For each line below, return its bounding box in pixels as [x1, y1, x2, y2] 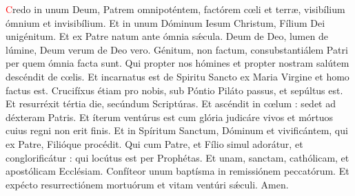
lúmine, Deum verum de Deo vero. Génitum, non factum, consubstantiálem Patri [6, 42, 348, 56]
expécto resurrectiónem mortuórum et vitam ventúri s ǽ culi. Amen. [6, 177, 289, 191]
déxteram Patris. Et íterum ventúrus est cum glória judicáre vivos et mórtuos [6, 109, 334, 124]
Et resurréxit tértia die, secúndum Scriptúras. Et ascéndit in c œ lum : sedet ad [6, 96, 336, 111]
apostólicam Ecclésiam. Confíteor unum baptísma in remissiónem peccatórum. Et [6, 164, 349, 178]
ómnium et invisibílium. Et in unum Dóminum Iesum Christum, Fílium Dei [6, 15, 325, 30]
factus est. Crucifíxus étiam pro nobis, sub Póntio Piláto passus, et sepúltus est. [6, 83, 343, 97]
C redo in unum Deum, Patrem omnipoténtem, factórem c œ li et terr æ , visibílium [6, 2, 345, 16]
